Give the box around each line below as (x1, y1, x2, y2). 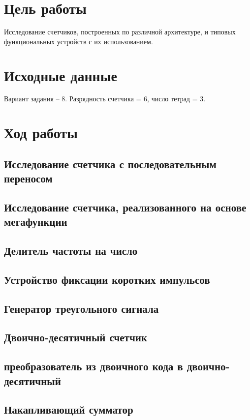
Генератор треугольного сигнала (4, 300, 159, 316)
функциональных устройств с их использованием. (4, 36, 153, 46)
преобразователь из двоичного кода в (4, 359, 183, 374)
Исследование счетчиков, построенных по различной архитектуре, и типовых (4, 27, 236, 37)
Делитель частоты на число (4, 243, 138, 258)
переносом (4, 171, 53, 186)
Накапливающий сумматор (4, 402, 133, 417)
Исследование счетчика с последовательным (4, 156, 217, 171)
